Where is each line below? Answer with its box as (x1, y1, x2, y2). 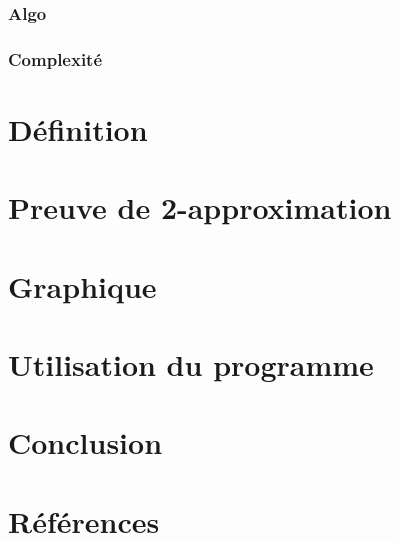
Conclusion (8, 422, 163, 463)
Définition (8, 108, 148, 149)
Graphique (8, 265, 157, 306)
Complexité (8, 46, 103, 71)
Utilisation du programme (8, 344, 374, 384)
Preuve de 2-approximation (8, 187, 392, 228)
